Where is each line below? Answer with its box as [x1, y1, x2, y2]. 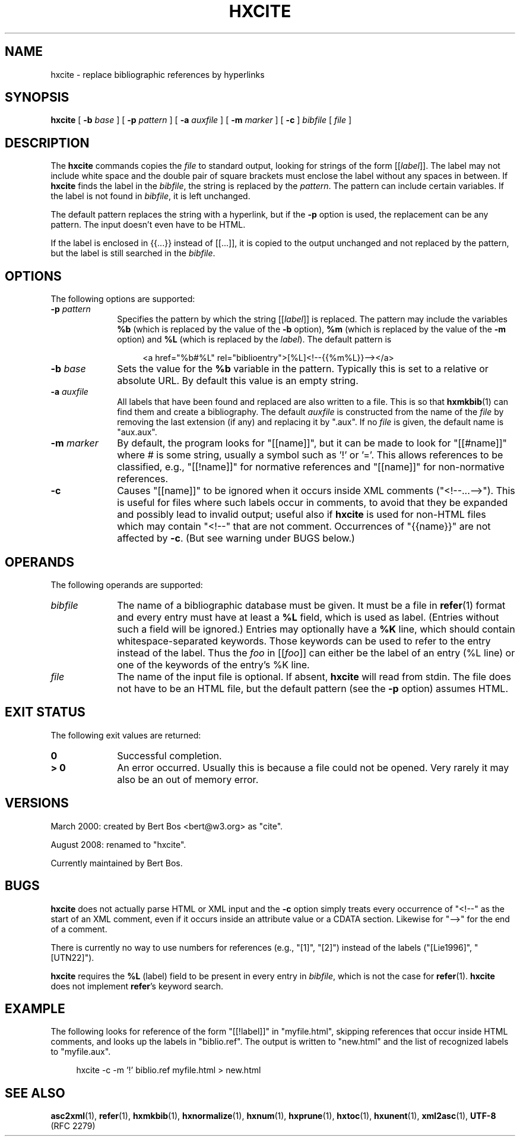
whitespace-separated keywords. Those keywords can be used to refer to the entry [117, 634, 491, 647]
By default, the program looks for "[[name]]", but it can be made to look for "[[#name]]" [117, 437, 507, 450]
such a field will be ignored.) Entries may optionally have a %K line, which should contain [117, 623, 515, 635]
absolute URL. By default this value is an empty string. [117, 375, 359, 387]
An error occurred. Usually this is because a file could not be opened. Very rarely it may [117, 761, 509, 774]
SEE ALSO [5, 1085, 65, 1101]
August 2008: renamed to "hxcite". [50, 839, 186, 850]
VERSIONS [5, 796, 69, 811]
